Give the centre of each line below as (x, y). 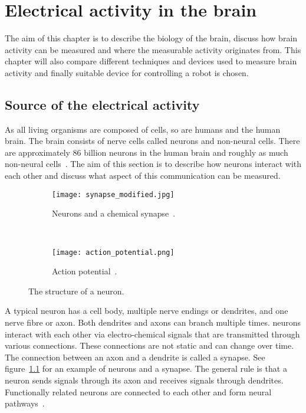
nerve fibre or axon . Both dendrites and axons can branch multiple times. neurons (153, 322)
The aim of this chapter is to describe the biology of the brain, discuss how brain (151, 38)
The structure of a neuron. (76, 291)
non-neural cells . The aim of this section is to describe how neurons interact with (153, 164)
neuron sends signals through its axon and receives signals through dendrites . (144, 380)
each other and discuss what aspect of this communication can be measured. (143, 176)
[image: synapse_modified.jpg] (113, 194)
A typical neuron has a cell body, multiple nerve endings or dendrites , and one (147, 311)
